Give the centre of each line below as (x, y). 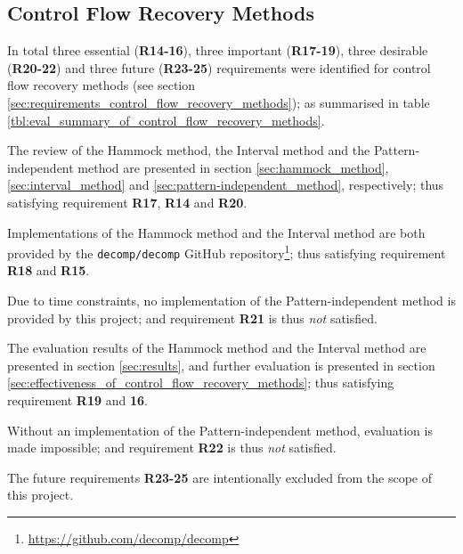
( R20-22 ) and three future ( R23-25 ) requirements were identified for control (219, 67)
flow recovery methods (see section (102, 85)
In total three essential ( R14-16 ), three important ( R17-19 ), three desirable (218, 50)
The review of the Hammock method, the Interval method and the (189, 150)
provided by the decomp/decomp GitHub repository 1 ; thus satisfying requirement (227, 252)
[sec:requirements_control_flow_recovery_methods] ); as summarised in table (219, 102)
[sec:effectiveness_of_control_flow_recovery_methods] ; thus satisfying (201, 383)
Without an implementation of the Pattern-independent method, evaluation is (220, 430)
